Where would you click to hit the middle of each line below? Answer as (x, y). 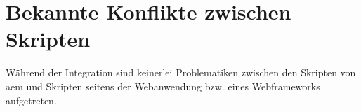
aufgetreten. (31, 100)
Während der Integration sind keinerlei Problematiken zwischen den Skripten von (181, 72)
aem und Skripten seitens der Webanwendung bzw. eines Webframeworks (163, 86)
